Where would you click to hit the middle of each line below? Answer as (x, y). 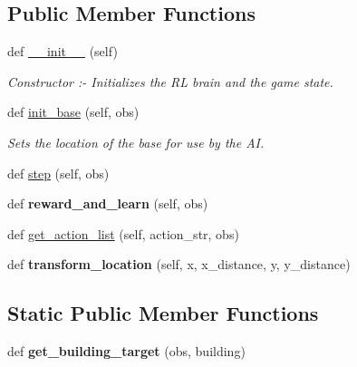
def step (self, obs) (58, 173)
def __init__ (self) (63, 51)
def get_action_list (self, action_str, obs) (123, 233)
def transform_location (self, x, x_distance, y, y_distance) (179, 264)
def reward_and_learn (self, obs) (108, 203)
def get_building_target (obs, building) (126, 351)
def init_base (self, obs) (73, 112)
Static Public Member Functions (163, 313)
